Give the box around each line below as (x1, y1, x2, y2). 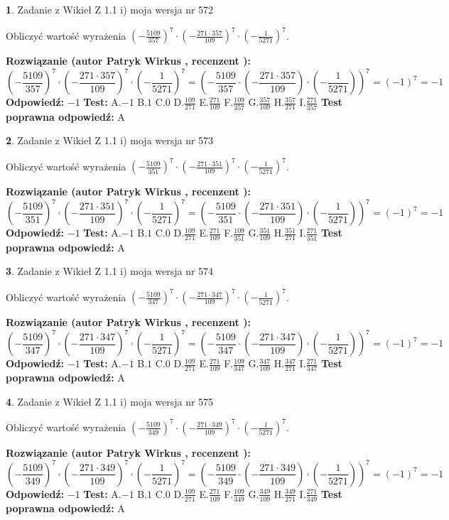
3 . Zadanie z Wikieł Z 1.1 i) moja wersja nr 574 (6, 264, 214, 278)
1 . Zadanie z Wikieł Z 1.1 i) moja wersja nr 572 (6, 2, 214, 16)
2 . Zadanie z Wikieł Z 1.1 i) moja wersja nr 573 (6, 133, 214, 148)
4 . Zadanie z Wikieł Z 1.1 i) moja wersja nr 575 (6, 394, 214, 408)
